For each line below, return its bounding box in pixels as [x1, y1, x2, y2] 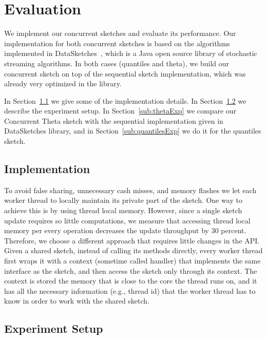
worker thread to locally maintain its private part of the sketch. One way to [4, 195, 242, 205]
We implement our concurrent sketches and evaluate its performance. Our [4, 28, 236, 39]
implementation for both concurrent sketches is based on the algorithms [4, 37, 230, 48]
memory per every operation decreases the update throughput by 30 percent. [4, 225, 246, 236]
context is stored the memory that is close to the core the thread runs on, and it [4, 275, 257, 286]
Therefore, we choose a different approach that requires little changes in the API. [4, 235, 260, 246]
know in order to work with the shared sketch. [4, 295, 150, 306]
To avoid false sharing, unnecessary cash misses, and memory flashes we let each [4, 184, 257, 195]
